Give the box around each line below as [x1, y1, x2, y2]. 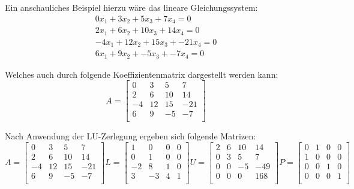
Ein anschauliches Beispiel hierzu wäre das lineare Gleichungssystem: [5, 1, 258, 13]
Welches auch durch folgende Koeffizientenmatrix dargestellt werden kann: [5, 68, 278, 80]
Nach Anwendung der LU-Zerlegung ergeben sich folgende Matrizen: [5, 130, 256, 142]
